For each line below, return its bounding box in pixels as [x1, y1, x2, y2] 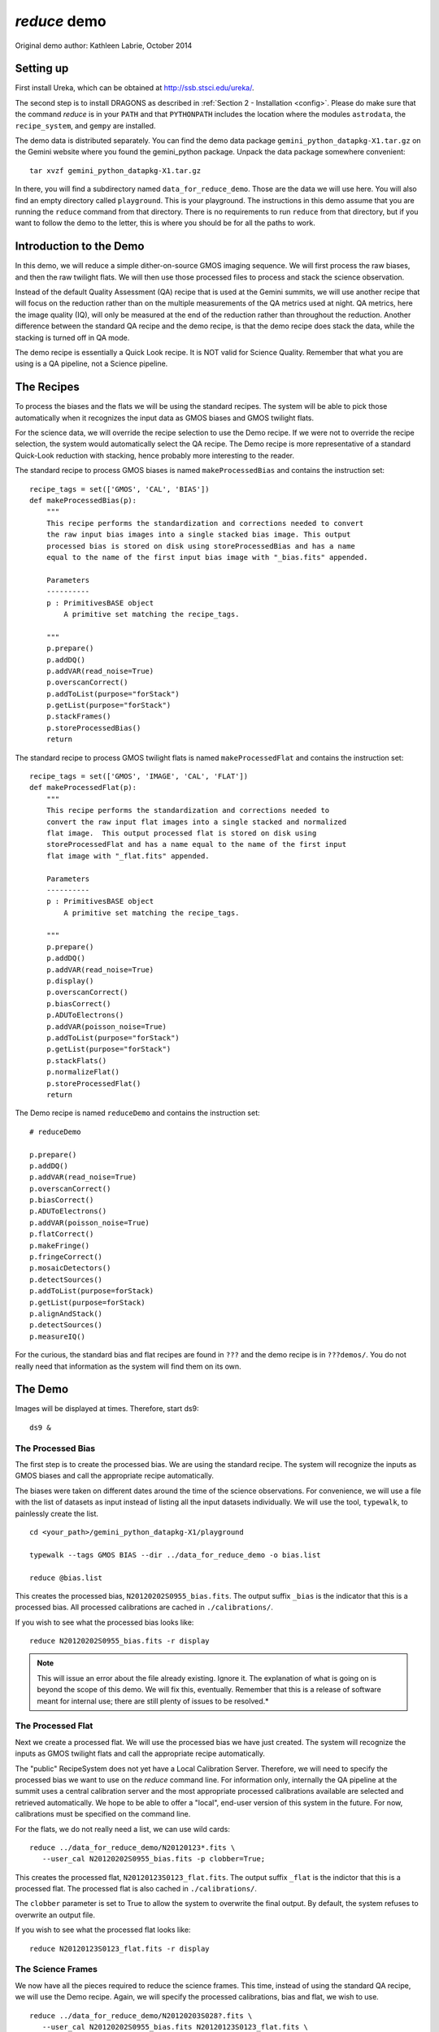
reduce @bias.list [29, 1573, 103, 1583]
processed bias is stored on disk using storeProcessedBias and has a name [46, 541, 355, 550]
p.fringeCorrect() [29, 1253, 103, 1261]
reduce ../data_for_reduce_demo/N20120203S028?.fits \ [29, 2011, 253, 2020]
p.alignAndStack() [29, 1309, 103, 1318]
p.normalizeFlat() [46, 1067, 120, 1077]
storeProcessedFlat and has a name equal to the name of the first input [46, 840, 347, 849]
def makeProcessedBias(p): [29, 496, 137, 506]
